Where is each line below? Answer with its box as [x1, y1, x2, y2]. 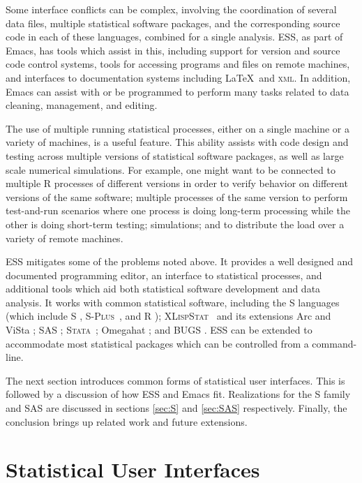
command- [312, 336, 357, 350]
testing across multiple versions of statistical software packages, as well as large [6, 148, 344, 163]
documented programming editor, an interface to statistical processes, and [6, 267, 322, 282]
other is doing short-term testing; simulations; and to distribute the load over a [6, 216, 345, 231]
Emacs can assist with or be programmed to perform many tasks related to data [6, 84, 349, 98]
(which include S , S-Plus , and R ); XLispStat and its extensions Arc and [6, 309, 331, 323]
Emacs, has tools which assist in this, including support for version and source [6, 43, 340, 57]
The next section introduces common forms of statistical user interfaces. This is [6, 373, 345, 387]
